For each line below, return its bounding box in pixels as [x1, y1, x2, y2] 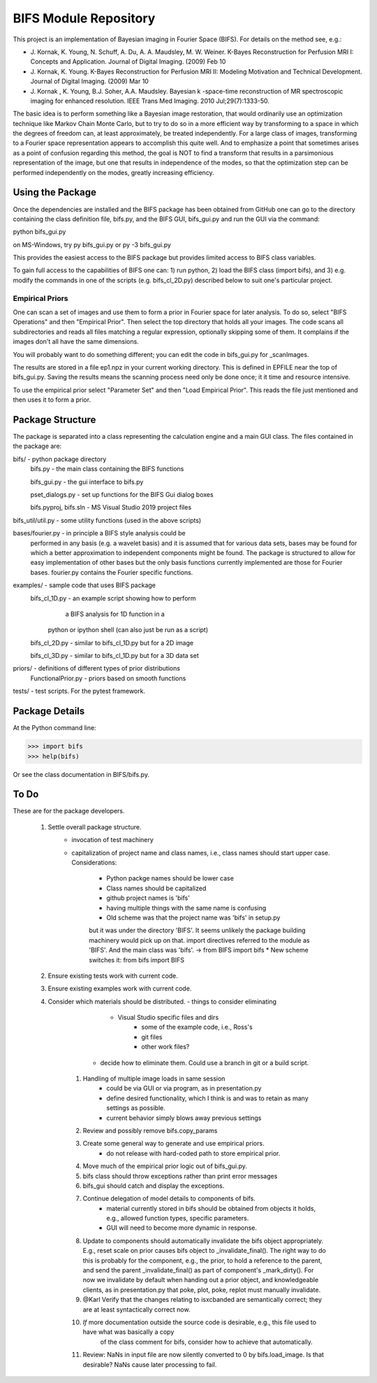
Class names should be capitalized [106, 884, 207, 892]
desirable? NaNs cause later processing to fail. [82, 1360, 217, 1368]
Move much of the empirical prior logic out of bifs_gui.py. [82, 1162, 248, 1170]
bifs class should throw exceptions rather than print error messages [82, 1172, 278, 1180]
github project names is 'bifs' [106, 894, 190, 902]
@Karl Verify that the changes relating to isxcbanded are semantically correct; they [82, 1296, 323, 1304]
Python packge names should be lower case [106, 874, 234, 883]
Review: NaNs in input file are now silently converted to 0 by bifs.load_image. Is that [82, 1351, 325, 1359]
